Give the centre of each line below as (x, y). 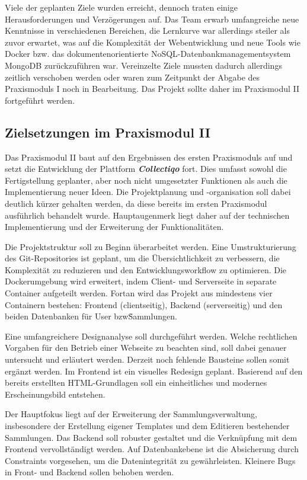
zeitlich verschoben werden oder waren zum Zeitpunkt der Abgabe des (132, 77)
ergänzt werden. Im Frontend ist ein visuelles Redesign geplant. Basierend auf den (154, 371)
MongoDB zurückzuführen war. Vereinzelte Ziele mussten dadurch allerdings (143, 65)
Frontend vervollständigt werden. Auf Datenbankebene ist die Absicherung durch (152, 449)
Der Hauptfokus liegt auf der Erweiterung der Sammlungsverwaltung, (131, 414)
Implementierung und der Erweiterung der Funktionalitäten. (114, 227)
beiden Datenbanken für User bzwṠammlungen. (91, 316)
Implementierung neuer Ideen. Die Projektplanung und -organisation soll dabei (148, 192)
